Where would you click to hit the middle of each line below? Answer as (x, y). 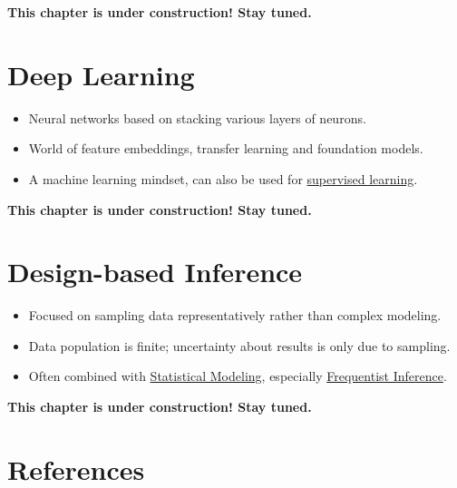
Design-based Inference (155, 272)
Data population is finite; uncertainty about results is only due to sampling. (239, 345)
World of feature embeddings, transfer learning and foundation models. (226, 148)
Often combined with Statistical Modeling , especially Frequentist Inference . (238, 376)
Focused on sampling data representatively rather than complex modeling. (235, 315)
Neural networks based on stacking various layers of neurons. (197, 117)
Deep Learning (101, 74)
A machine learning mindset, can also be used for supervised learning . (223, 178)
